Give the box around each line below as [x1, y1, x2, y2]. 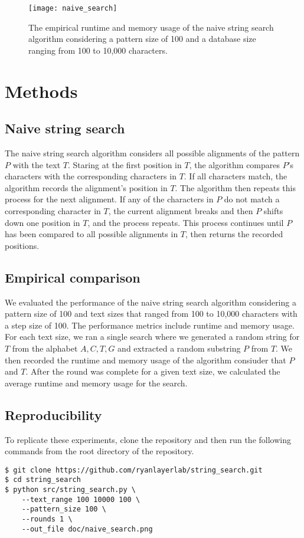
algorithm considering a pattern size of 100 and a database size [28, 32, 256, 45]
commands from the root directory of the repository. [5, 445, 194, 457]
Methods [5, 78, 78, 103]
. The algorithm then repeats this [175, 181, 296, 193]
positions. [5, 239, 40, 251]
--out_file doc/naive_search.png [21, 524, 153, 533]
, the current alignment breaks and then [108, 204, 253, 216]
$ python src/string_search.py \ [5, 485, 136, 494]
